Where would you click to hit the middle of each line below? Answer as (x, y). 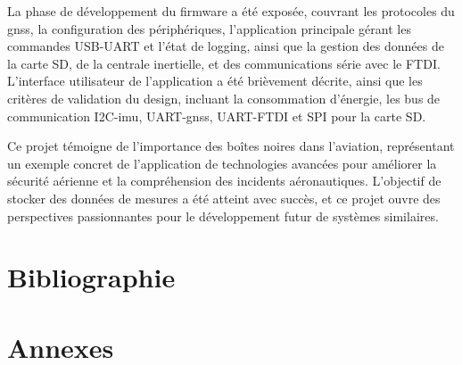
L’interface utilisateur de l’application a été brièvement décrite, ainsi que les (215, 81)
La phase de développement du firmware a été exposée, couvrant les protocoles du (231, 11)
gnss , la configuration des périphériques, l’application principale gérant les (209, 28)
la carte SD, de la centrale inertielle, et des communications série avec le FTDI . (224, 63)
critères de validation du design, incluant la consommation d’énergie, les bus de (224, 98)
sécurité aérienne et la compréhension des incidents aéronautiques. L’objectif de (224, 181)
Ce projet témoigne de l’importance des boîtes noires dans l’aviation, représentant (231, 146)
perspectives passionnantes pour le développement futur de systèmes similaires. (223, 216)
